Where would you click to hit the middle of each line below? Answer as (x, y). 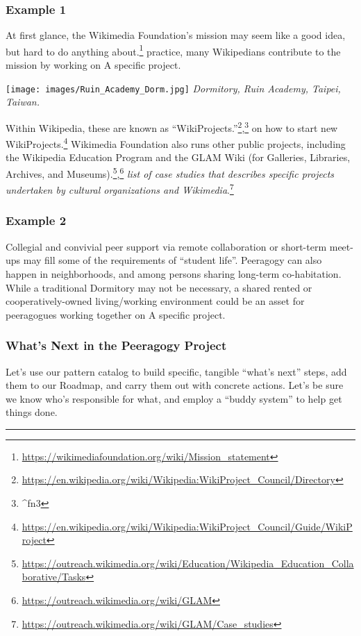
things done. (32, 412)
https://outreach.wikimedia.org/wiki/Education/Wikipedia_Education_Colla (188, 563)
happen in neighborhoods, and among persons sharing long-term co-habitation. (174, 273)
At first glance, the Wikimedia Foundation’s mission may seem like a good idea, (176, 35)
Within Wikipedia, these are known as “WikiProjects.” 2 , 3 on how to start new (172, 126)
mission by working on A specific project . (93, 65)
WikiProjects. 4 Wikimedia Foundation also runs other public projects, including (176, 143)
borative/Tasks (54, 577)
